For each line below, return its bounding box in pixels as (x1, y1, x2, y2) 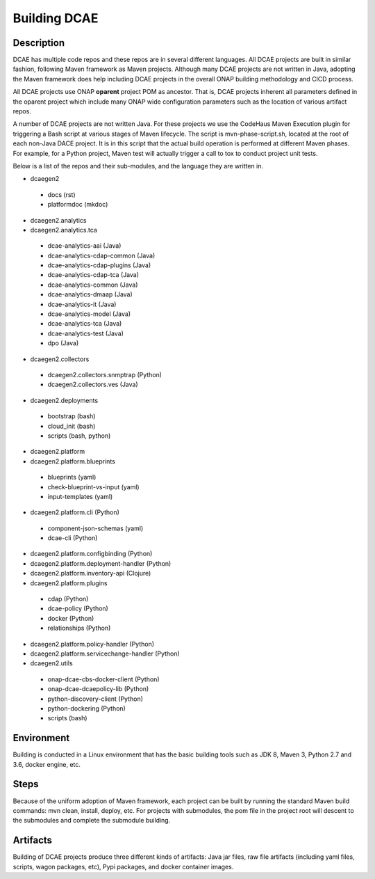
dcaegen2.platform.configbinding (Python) (30, 550, 153, 558)
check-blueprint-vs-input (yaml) (47, 482, 140, 491)
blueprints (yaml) (47, 473, 97, 482)
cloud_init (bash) (47, 422, 96, 430)
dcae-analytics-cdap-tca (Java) (47, 271, 139, 279)
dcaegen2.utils (30, 659, 73, 667)
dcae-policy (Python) (47, 604, 109, 612)
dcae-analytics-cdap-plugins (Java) (47, 261, 151, 269)
